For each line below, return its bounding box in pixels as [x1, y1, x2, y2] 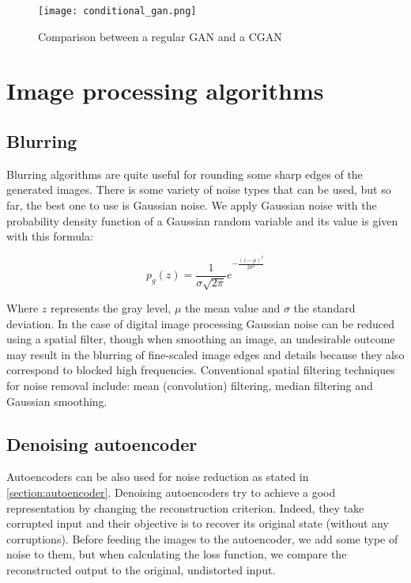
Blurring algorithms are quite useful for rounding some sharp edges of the [6, 165, 363, 182]
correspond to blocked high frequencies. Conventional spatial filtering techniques [6, 362, 395, 378]
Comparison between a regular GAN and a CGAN [38, 28, 282, 44]
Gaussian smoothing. [6, 392, 107, 409]
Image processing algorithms [6, 74, 324, 107]
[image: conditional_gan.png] [38, 6, 197, 17]
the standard [293, 300, 356, 316]
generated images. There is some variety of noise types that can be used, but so [6, 181, 391, 198]
